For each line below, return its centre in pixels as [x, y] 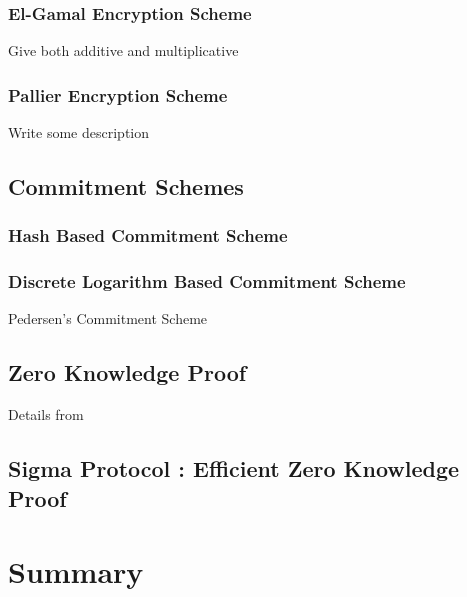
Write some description [79, 132]
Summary [76, 571]
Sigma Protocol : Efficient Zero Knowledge [234, 468]
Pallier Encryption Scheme [118, 94]
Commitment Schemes [126, 186]
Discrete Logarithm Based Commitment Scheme [207, 281]
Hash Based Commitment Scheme [148, 235]
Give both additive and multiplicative [123, 50]
